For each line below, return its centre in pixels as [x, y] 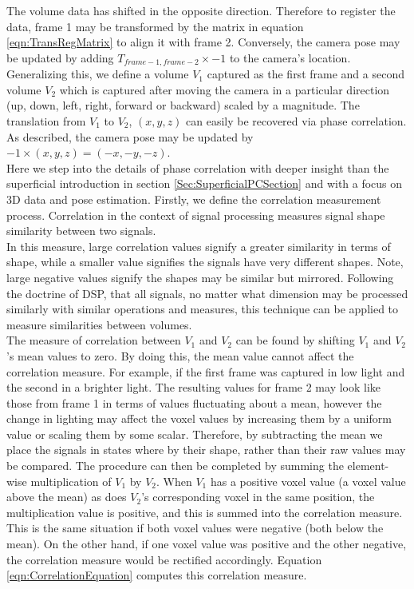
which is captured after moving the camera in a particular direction [225, 89]
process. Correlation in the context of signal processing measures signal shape [196, 215]
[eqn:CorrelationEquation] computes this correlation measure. [157, 575]
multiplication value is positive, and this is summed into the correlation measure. [205, 512]
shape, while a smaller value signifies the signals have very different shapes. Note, [205, 262]
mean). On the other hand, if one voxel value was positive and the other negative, [207, 544]
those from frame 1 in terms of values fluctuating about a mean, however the [194, 402]
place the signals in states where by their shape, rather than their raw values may [206, 450]
